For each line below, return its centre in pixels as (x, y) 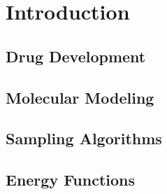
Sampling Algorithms (84, 138)
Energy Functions (71, 180)
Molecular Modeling (80, 97)
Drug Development (76, 56)
